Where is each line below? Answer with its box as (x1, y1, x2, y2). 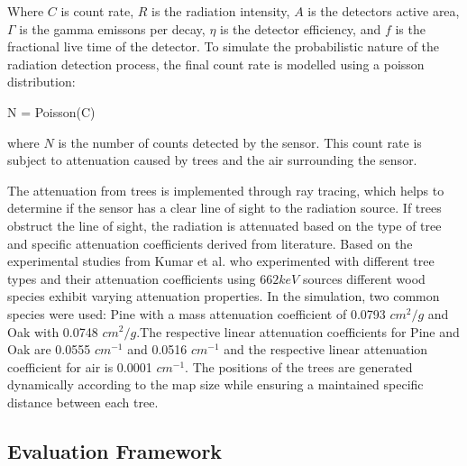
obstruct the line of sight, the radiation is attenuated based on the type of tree (7, 215, 442, 234)
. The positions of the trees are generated (185, 357, 413, 376)
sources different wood (302, 269, 426, 288)
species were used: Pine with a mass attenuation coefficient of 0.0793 (7, 304, 386, 323)
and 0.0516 (127, 340, 188, 359)
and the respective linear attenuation (224, 340, 428, 359)
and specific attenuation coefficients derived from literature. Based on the (7, 233, 413, 252)
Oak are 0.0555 (7, 340, 91, 359)
